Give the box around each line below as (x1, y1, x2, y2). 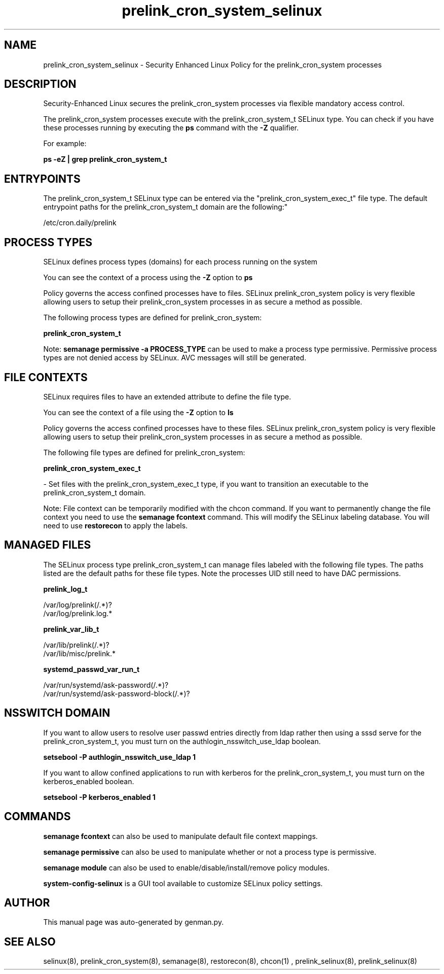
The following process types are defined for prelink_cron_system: (43, 313, 262, 322)
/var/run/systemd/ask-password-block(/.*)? (43, 689, 190, 698)
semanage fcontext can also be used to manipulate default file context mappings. (43, 831, 318, 841)
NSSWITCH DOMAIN (4, 707, 110, 720)
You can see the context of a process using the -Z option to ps (43, 273, 253, 282)
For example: (43, 139, 87, 148)
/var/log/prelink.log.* (43, 609, 113, 618)
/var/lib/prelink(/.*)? (43, 640, 109, 649)
